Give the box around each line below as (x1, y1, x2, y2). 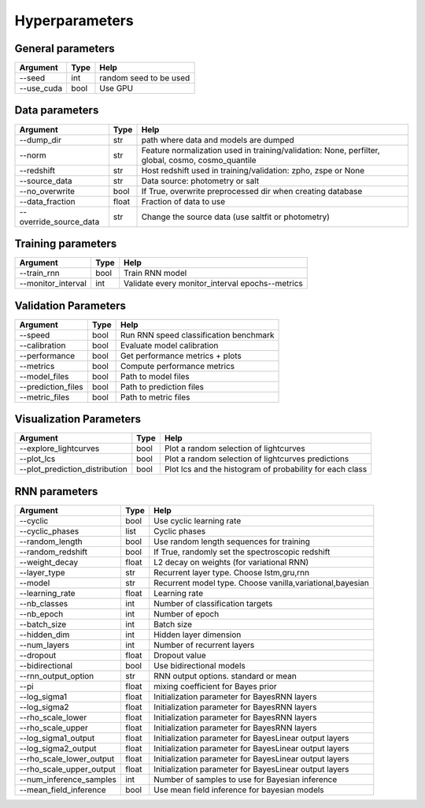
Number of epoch (153, 608, 220, 619)
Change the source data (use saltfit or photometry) (141, 211, 331, 222)
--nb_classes (19, 598, 68, 609)
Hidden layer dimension (153, 629, 242, 640)
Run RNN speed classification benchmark (120, 330, 275, 341)
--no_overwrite (19, 185, 75, 196)
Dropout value (153, 650, 206, 661)
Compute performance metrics (120, 360, 235, 371)
